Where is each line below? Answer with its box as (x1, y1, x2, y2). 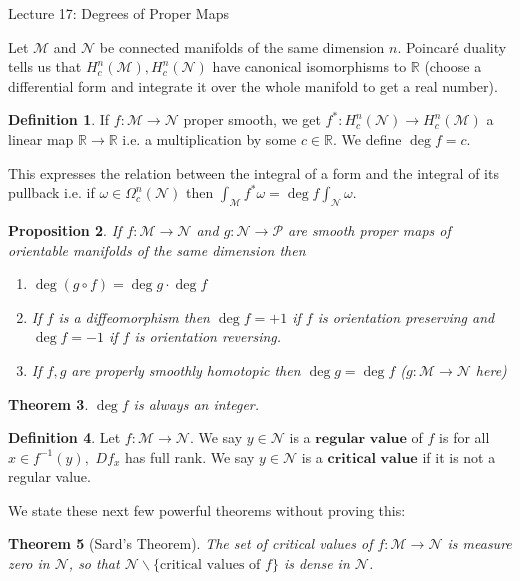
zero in (8, 553, 50, 574)
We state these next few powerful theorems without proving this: (8, 499, 406, 520)
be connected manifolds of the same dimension (99, 36, 385, 57)
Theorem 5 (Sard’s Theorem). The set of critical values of (8, 533, 373, 554)
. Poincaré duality (397, 36, 507, 57)
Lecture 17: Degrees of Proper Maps (8, 3, 229, 23)
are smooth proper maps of (288, 219, 451, 240)
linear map (8, 128, 74, 149)
